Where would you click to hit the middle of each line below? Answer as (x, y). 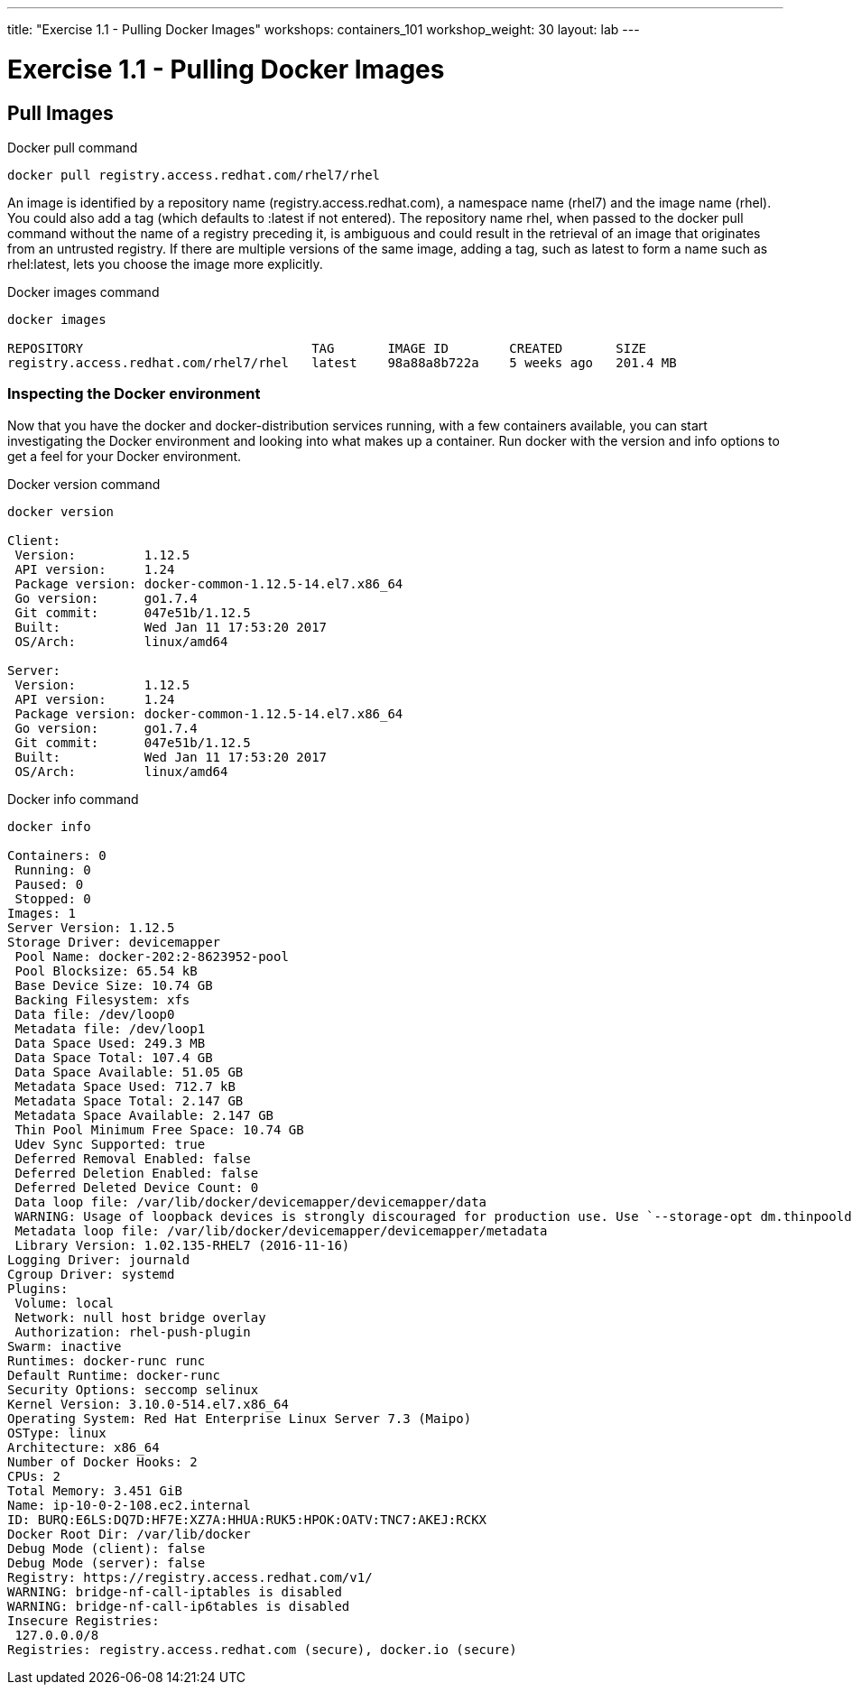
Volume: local (65, 1303)
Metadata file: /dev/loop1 (110, 1028)
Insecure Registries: (83, 1620)
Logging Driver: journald (99, 1259)
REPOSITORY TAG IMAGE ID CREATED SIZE (327, 348)
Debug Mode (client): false (106, 1548)
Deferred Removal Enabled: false (133, 1158)
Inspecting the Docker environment (134, 394)
